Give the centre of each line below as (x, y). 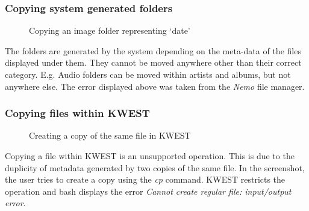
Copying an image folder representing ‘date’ (110, 30)
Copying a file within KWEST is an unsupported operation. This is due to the (150, 156)
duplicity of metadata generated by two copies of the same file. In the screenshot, (155, 167)
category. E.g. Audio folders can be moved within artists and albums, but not (148, 74)
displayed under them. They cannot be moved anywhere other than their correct (153, 62)
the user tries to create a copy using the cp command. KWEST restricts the (145, 179)
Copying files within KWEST (77, 113)
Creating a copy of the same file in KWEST (110, 135)
